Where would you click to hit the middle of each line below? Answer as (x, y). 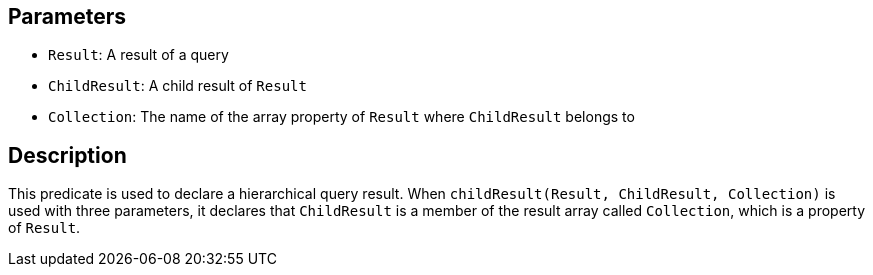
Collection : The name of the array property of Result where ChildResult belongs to (341, 117)
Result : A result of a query (138, 55)
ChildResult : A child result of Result (177, 86)
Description (67, 155)
